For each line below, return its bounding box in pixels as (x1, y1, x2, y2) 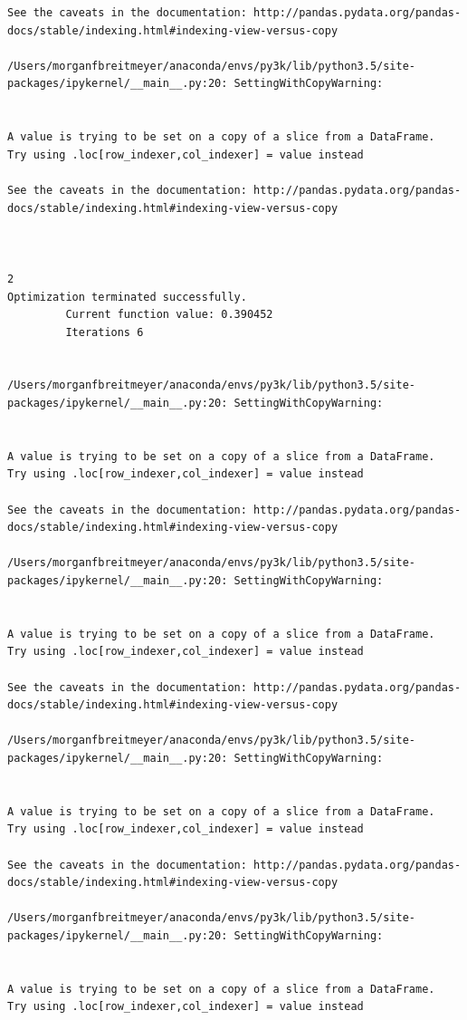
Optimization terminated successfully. (7, 290, 247, 303)
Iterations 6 (65, 325, 144, 339)
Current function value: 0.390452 (65, 308, 273, 322)
